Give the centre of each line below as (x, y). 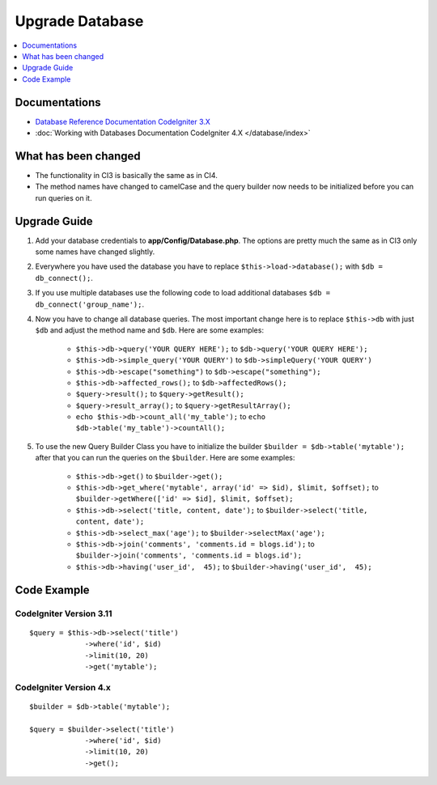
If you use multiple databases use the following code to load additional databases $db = (183, 293)
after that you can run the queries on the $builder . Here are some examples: (165, 458)
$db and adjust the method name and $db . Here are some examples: (150, 330)
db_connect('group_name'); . (90, 304)
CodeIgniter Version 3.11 (64, 613)
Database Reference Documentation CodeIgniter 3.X (123, 121)
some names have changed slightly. (95, 252)
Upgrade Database (79, 21)
